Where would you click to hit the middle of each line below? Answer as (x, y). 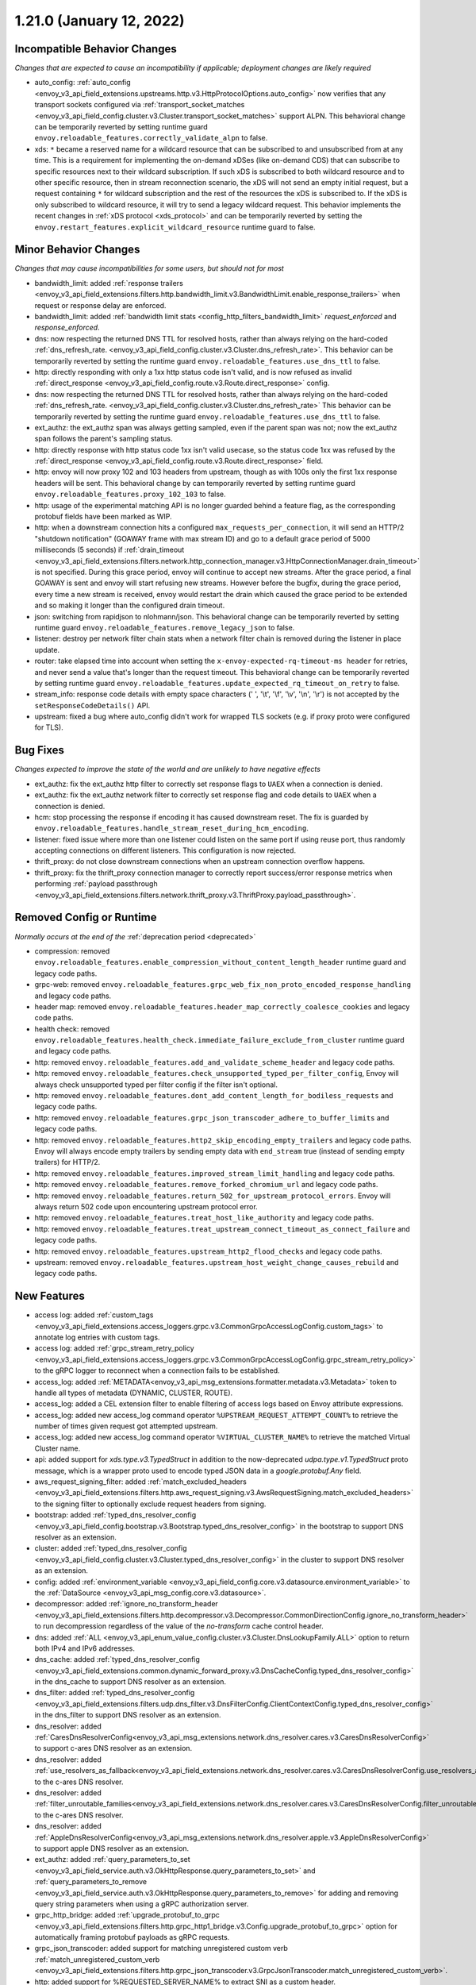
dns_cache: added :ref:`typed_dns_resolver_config (117, 1659)
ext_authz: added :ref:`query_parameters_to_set (112, 1860)
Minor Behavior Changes (77, 250)
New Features (50, 1296)
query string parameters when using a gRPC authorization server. (142, 1904)
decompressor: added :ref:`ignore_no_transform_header (126, 1604)
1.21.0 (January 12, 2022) (100, 21)
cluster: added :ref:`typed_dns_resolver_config (111, 1548)
